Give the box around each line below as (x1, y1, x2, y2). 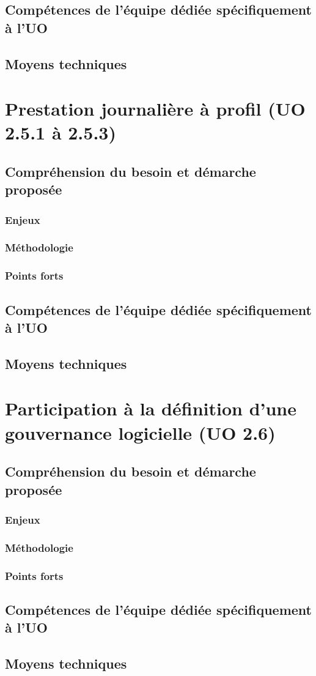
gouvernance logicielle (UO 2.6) (5, 420, 276, 445)
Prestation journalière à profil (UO (5, 96, 306, 121)
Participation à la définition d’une (5, 396, 297, 421)
